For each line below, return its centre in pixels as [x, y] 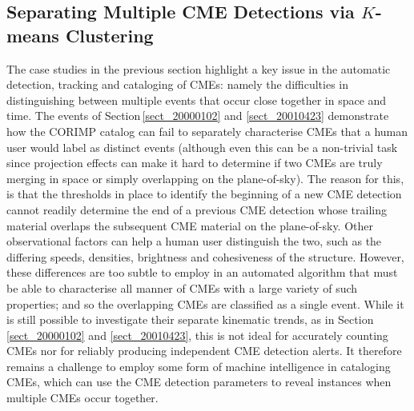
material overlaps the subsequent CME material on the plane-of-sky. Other [190, 225]
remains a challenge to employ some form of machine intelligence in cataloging [199, 366]
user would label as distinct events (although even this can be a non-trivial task [202, 147]
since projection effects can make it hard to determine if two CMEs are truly [195, 163]
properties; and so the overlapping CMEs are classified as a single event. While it [205, 303]
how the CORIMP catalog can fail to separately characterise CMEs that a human [207, 131]
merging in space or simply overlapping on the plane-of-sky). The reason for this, [205, 178]
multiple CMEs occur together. [82, 398]
